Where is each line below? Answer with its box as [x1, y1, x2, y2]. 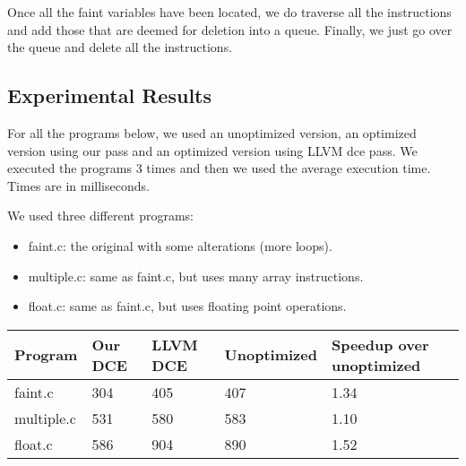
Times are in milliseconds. [7, 176, 150, 194]
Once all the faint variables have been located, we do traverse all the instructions [7, 3, 452, 21]
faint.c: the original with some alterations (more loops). [28, 236, 332, 255]
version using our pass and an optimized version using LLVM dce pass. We [7, 141, 418, 160]
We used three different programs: [7, 206, 194, 225]
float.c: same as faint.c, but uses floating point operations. [28, 297, 347, 315]
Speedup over [331, 333, 429, 355]
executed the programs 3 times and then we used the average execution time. [7, 159, 431, 177]
